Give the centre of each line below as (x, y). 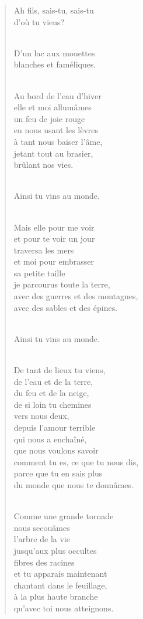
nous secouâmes (42, 527)
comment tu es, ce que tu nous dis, (76, 461)
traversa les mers (44, 250)
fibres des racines (44, 562)
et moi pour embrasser (54, 261)
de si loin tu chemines (53, 404)
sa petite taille (39, 273)
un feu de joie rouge (49, 118)
